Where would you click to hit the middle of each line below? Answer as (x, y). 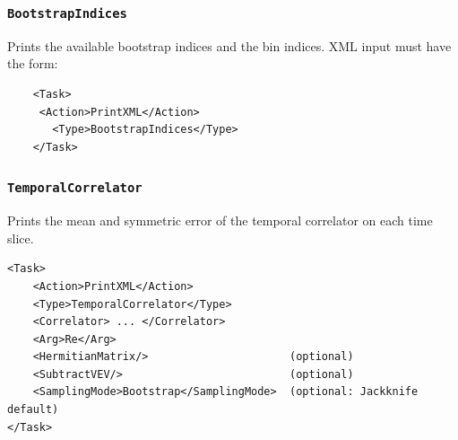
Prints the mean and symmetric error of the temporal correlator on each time (220, 220)
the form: (33, 63)
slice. (21, 238)
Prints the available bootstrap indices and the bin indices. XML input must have (229, 45)
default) (33, 410)
